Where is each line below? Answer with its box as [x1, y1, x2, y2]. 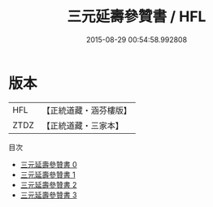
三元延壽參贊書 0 [20, 159, 77, 169]
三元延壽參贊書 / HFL [67, 7, 206, 26]
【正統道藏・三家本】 [41, 119, 124, 131]
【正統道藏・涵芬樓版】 [41, 105, 133, 116]
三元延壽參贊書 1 [20, 170, 76, 179]
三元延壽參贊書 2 [20, 179, 77, 189]
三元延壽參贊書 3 [20, 190, 77, 200]
